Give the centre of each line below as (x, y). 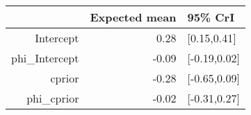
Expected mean (133, 17)
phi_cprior (53, 98)
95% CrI (211, 17)
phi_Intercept (45, 58)
